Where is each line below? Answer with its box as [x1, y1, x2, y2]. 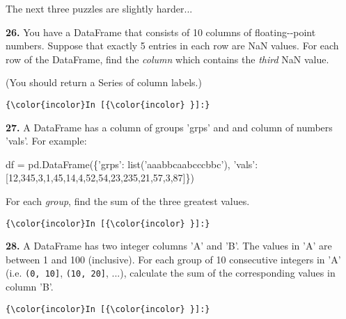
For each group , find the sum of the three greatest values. [6, 194, 250, 208]
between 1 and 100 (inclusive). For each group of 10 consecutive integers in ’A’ [6, 252, 341, 266]
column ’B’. [6, 279, 54, 294]
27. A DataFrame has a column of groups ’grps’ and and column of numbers [6, 120, 333, 134]
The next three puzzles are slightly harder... [6, 1, 193, 15]
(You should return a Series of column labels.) [6, 75, 202, 90]
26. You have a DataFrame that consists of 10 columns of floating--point [6, 24, 316, 39]
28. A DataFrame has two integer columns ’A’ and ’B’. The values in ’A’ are [6, 238, 332, 253]
